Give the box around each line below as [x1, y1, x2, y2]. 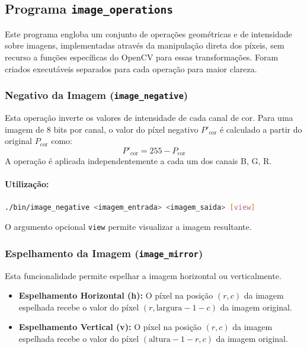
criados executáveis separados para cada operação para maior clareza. [5, 62, 257, 75]
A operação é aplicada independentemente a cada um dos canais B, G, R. [5, 155, 272, 167]
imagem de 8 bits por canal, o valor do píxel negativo [5, 123, 199, 135]
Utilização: [5, 178, 49, 190]
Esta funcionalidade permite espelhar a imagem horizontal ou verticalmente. [5, 269, 282, 281]
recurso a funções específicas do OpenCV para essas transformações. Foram [5, 50, 279, 63]
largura [156, 303, 183, 312]
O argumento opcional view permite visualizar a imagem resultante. [5, 220, 252, 233]
